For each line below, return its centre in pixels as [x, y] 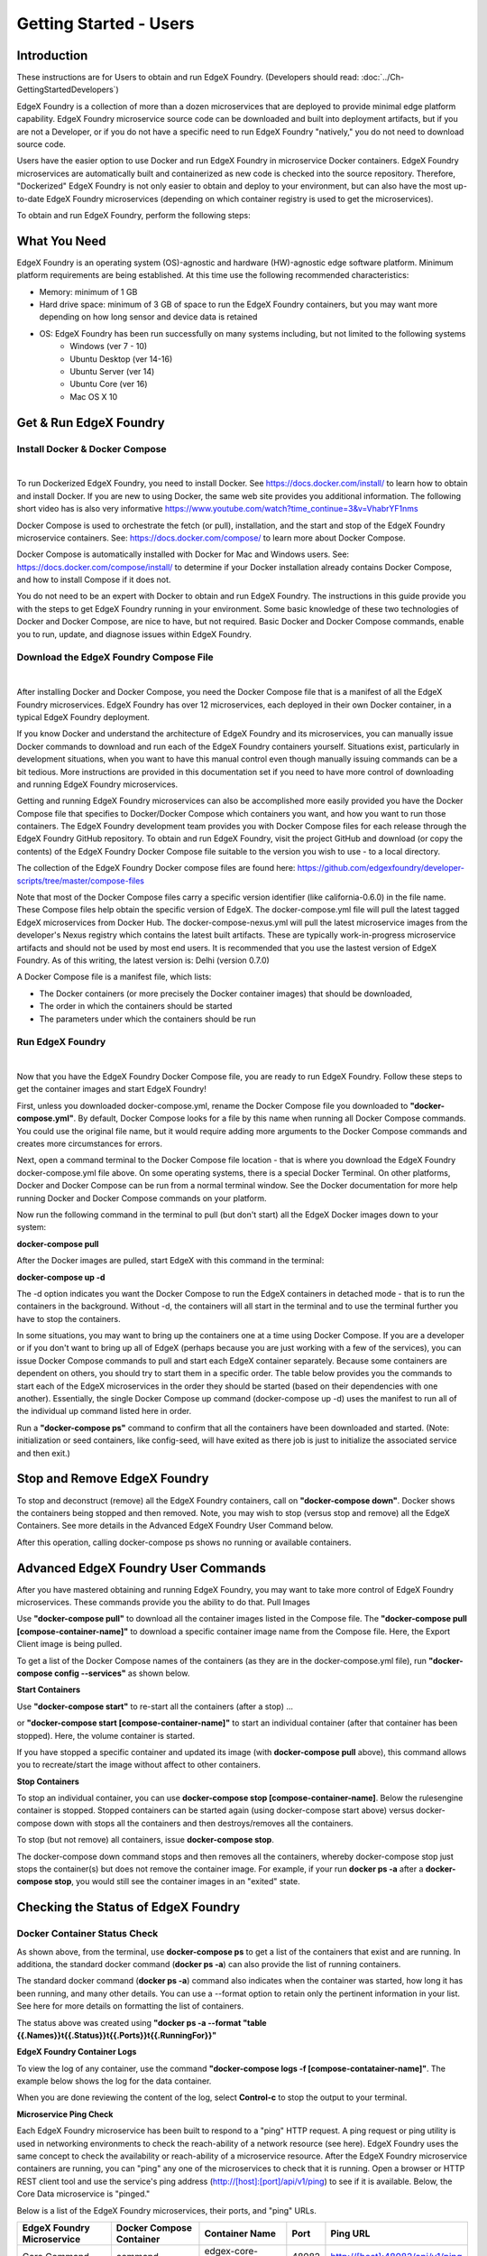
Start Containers [49, 1690]
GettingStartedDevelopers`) [68, 89]
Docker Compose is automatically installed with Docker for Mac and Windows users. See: [183, 554]
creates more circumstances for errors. [89, 1144]
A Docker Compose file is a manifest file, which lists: [114, 977]
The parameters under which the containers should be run [147, 1019]
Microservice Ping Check [65, 2114]
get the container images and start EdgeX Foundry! [112, 1089]
